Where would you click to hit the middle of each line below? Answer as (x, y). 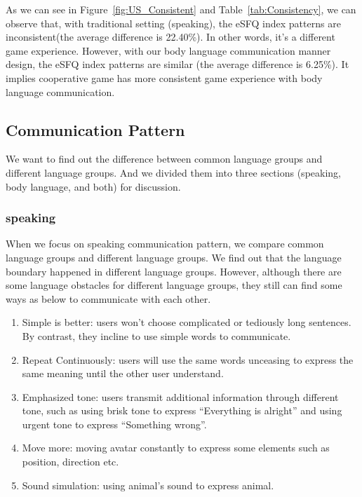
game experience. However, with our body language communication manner (168, 50)
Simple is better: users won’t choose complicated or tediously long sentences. (187, 322)
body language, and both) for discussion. (93, 186)
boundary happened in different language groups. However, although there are (174, 271)
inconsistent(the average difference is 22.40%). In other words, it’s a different (170, 37)
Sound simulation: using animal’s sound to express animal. (148, 485)
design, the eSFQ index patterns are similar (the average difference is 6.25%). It (177, 64)
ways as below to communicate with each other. (108, 298)
